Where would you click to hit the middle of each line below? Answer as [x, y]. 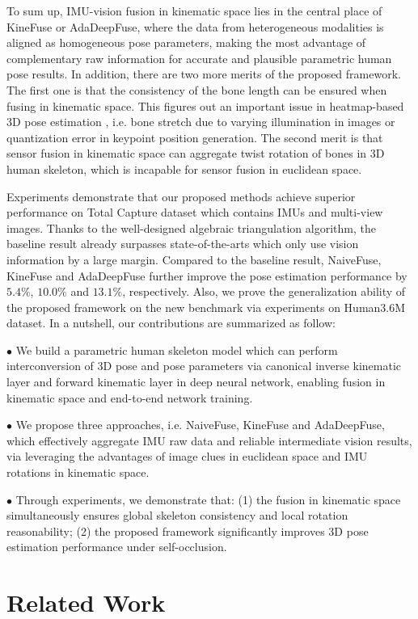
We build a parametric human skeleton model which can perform [177, 350]
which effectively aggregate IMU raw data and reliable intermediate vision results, [209, 440]
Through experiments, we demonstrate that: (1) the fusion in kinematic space [208, 499]
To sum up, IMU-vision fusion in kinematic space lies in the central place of [194, 11]
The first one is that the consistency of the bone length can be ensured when [197, 89]
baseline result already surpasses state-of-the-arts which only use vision [183, 244]
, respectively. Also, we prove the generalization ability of [264, 291]
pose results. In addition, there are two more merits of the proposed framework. [204, 74]
